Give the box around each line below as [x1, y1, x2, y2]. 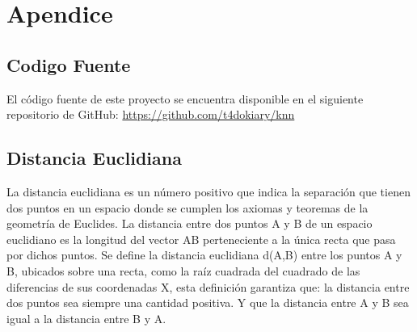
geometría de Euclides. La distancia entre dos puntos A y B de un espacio [6, 215, 373, 232]
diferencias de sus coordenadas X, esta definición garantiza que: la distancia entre [6, 278, 410, 295]
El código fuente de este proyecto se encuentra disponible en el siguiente [6, 90, 364, 107]
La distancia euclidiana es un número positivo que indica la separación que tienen [6, 183, 411, 200]
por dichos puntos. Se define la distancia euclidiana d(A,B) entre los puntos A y [6, 246, 402, 263]
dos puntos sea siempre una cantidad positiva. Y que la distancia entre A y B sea [6, 294, 409, 311]
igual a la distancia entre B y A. [6, 309, 166, 326]
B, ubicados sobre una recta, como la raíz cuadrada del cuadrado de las [6, 262, 360, 279]
